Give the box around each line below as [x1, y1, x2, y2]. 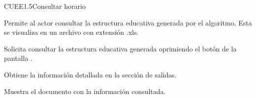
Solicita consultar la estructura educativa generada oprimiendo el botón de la [4, 43, 237, 53]
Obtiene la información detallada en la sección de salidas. [4, 69, 177, 79]
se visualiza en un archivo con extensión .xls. [4, 27, 139, 37]
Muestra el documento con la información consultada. [4, 86, 166, 96]
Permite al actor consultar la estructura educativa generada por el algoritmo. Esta [4, 17, 252, 27]
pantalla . [4, 53, 32, 63]
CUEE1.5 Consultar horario [4, 1, 86, 11]
